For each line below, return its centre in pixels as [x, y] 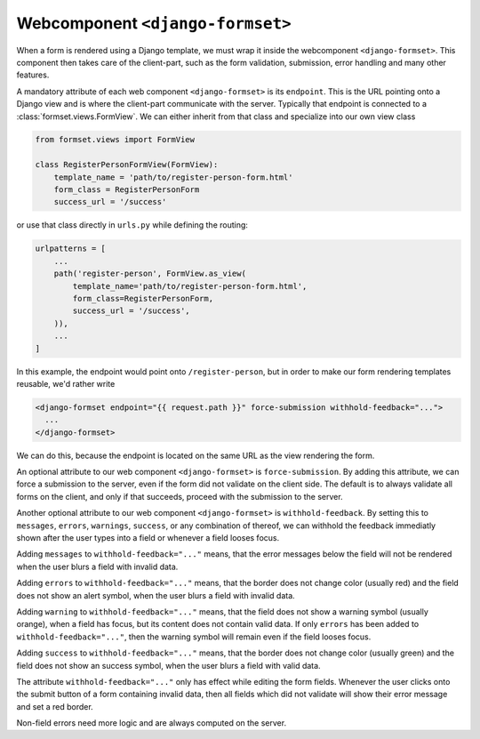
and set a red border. [55, 706]
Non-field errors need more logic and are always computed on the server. [152, 723]
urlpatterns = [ [71, 249]
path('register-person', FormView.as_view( [150, 274]
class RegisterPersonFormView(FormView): [127, 165]
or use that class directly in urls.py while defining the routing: [132, 225]
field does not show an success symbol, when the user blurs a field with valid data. [168, 665]
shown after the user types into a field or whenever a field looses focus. [148, 538]
